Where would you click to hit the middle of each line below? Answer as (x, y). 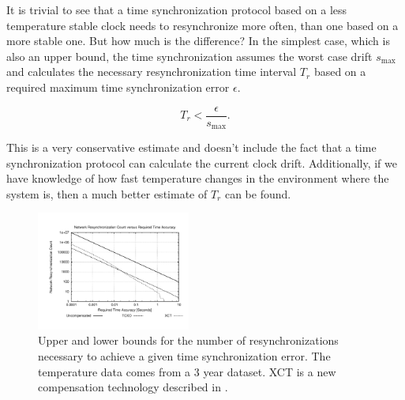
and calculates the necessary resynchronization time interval (152, 72)
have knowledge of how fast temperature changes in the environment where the (198, 178)
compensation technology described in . (133, 387)
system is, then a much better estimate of (107, 193)
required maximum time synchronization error (118, 87)
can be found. (258, 193)
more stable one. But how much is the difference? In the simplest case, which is (198, 41)
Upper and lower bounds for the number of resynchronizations (188, 340)
